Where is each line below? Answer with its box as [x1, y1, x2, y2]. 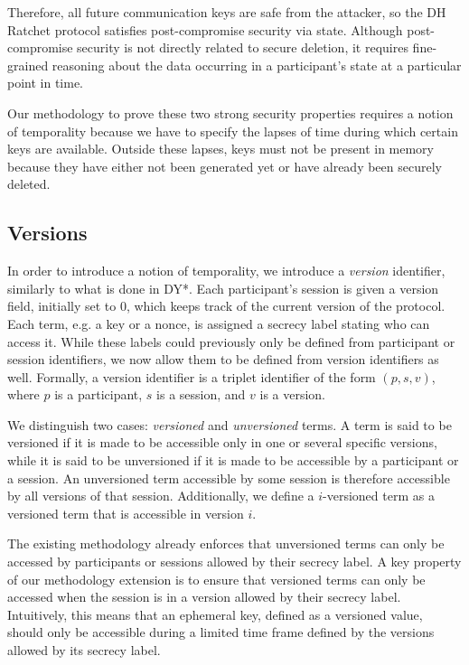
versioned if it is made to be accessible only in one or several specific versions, [7, 433, 437, 452]
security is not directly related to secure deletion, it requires [77, 38, 408, 57]
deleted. [7, 174, 51, 193]
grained [7, 55, 49, 74]
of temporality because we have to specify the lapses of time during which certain [7, 121, 458, 140]
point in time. [7, 73, 84, 92]
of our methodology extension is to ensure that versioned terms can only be [7, 569, 426, 588]
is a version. [259, 385, 326, 404]
